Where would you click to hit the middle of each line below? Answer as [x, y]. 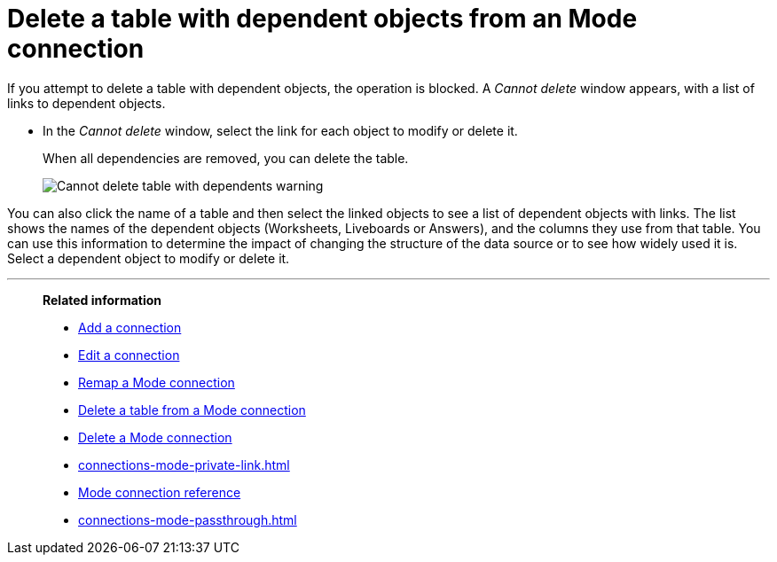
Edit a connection [129, 355]
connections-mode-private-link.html [184, 464]
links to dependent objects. [86, 103]
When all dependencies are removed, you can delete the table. [226, 158]
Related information [102, 300]
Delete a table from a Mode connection [192, 410]
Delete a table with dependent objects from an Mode [322, 19]
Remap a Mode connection [157, 382]
